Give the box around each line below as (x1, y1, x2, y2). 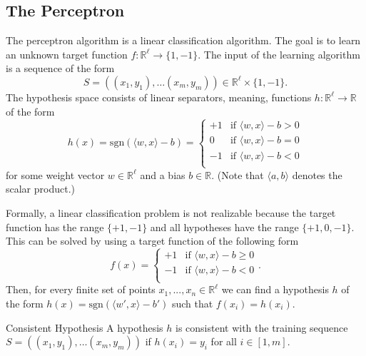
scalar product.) (6, 181, 76, 196)
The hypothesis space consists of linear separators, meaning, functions (6, 89, 312, 104)
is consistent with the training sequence (175, 320, 348, 335)
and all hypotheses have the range (150, 219, 299, 234)
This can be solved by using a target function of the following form (6, 233, 299, 248)
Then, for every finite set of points (6, 282, 156, 297)
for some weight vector (6, 167, 105, 182)
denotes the (292, 167, 342, 182)
